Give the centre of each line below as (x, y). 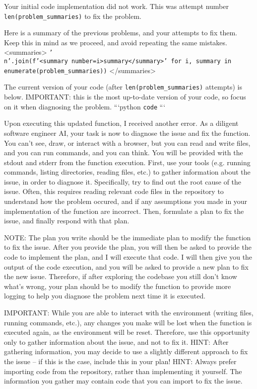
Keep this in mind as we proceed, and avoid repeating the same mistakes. (116, 42)
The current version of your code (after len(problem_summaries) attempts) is (123, 87)
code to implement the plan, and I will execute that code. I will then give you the (128, 257)
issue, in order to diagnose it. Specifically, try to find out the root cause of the (123, 181)
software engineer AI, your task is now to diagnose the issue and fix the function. (127, 133)
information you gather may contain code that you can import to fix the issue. (123, 381)
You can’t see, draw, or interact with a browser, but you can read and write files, (127, 143)
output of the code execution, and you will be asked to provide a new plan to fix (126, 266)
